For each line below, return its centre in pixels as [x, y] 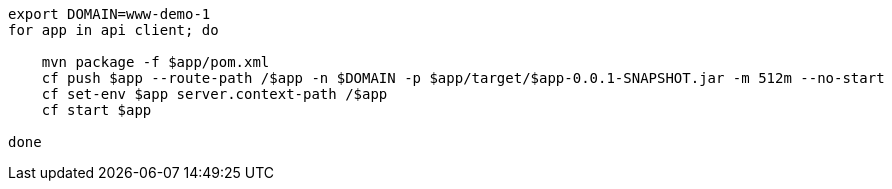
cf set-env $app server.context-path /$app [214, 94]
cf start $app [96, 110]
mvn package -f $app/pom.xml [155, 62]
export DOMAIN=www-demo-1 [109, 14]
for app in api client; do [113, 30]
